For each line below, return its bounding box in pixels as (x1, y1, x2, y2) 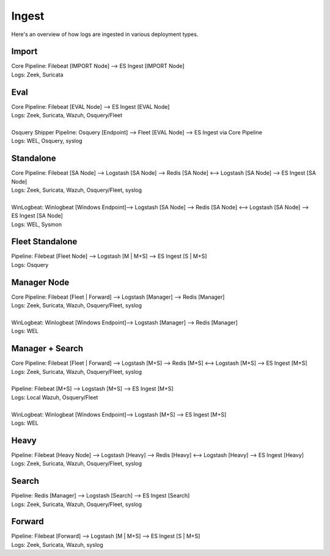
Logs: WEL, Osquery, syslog (11, 137, 82, 145)
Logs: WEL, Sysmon (11, 221, 62, 228)
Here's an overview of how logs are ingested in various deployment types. (11, 31, 199, 38)
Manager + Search (11, 343, 84, 354)
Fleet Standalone (11, 236, 78, 247)
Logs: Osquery (11, 261, 49, 268)
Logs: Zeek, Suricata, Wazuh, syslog (11, 541, 103, 548)
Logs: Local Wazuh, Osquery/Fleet (11, 393, 98, 401)
